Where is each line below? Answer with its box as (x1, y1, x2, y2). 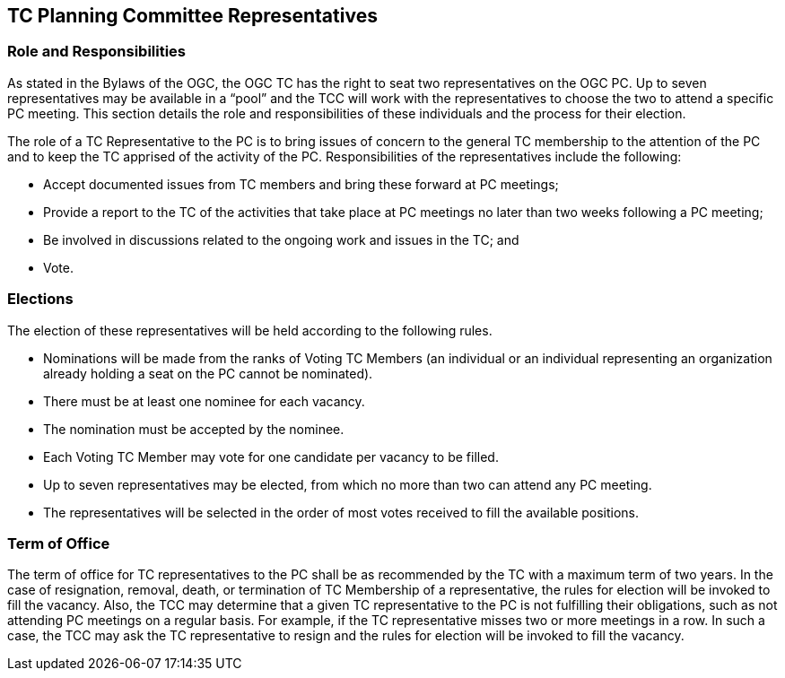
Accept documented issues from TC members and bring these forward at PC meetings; (43, 176, 559, 192)
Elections (7, 290, 74, 309)
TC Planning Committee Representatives (7, 4, 378, 27)
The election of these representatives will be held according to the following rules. (7, 322, 493, 338)
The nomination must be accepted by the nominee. (43, 421, 345, 437)
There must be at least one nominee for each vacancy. (43, 393, 365, 409)
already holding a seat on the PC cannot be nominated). (43, 365, 373, 381)
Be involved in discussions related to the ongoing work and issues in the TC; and (43, 231, 519, 248)
